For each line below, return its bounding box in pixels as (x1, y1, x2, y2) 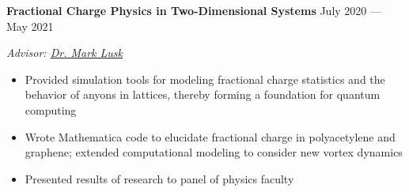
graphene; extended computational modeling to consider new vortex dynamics (25, 144, 403, 160)
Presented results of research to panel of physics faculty (25, 170, 294, 186)
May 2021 (6, 17, 54, 34)
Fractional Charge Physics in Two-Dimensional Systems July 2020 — (6, 2, 382, 18)
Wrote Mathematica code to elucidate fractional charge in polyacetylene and (25, 128, 396, 145)
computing (25, 101, 77, 118)
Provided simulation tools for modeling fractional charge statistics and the (25, 70, 385, 87)
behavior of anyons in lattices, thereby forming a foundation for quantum (25, 86, 381, 103)
